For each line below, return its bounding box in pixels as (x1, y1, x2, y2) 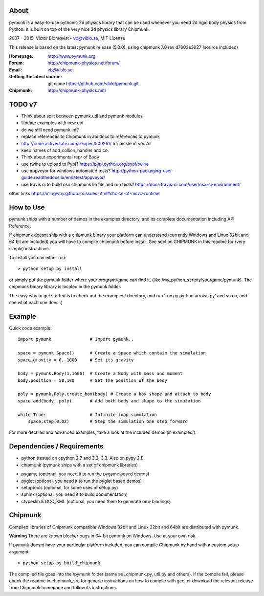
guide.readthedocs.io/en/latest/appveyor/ (21, 175, 105, 180)
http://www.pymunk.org (47, 53, 96, 59)
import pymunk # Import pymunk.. (18, 336, 134, 342)
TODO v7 (9, 100, 37, 109)
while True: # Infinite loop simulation (18, 412, 157, 418)
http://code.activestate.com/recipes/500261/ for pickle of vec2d (21, 140, 151, 146)
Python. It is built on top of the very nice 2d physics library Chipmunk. (9, 26, 150, 32)
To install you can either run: (9, 255, 66, 261)
